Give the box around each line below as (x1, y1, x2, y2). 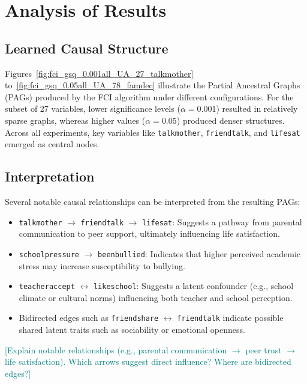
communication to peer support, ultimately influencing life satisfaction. (19, 227, 280, 240)
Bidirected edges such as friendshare (19, 311, 159, 324)
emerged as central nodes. (5, 138, 100, 150)
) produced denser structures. (176, 114, 285, 126)
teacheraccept (19, 282, 75, 291)
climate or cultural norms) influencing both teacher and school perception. (19, 291, 293, 303)
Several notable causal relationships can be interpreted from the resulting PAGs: (5, 195, 300, 207)
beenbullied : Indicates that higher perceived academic (98, 247, 300, 260)
